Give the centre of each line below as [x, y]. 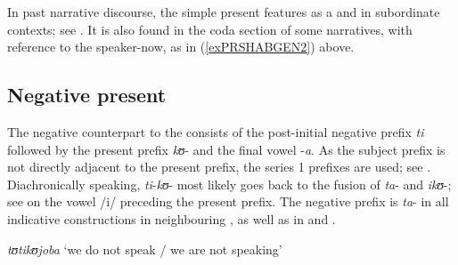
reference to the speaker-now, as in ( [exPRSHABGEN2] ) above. [181, 47]
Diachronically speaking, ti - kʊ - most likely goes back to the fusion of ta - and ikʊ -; [229, 184]
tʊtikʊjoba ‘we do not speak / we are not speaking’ [145, 249]
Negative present [87, 95]
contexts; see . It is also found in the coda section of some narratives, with [210, 29]
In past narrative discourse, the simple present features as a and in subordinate [224, 12]
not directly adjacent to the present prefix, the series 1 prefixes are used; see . [219, 167]
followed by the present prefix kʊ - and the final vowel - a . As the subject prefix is [226, 149]
